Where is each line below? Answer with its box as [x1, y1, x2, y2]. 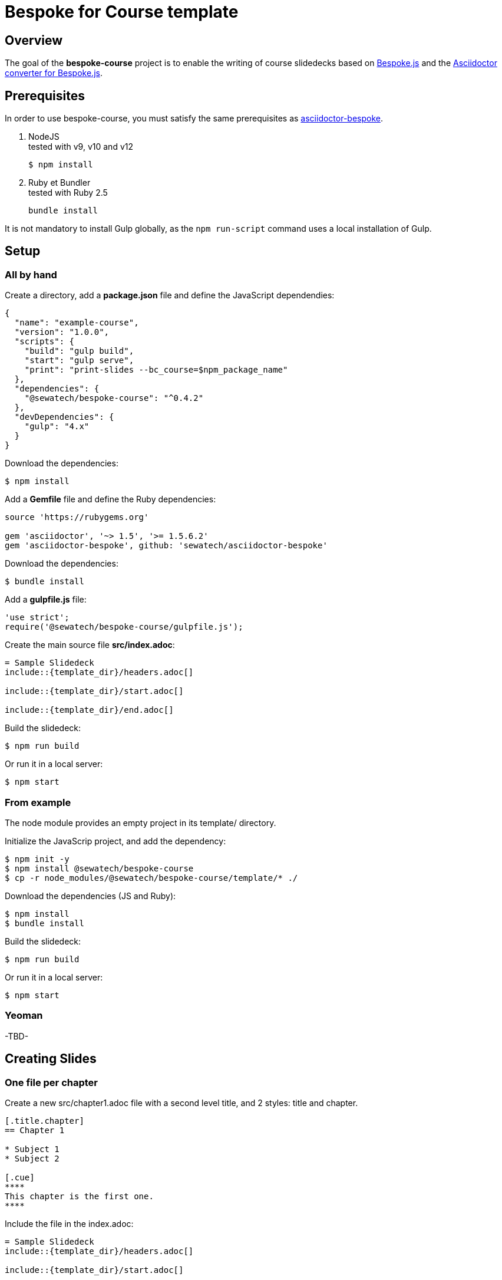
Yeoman [5, 1009, 43, 1022]
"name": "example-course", [14, 318, 139, 328]
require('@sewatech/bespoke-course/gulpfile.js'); [5, 622, 243, 632]
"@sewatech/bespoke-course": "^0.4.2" [24, 393, 204, 403]
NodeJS [28, 131, 60, 142]
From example [5, 796, 71, 808]
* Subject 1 [5, 1144, 60, 1154]
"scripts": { [14, 337, 75, 347]
